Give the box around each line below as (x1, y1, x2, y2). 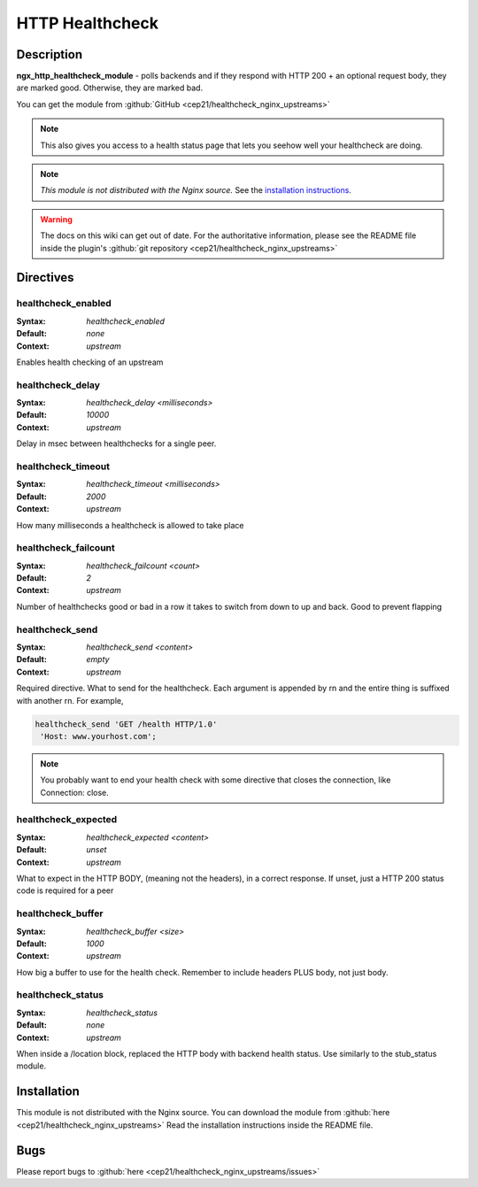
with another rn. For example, (16, 695, 124, 705)
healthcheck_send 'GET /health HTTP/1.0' (35, 719, 218, 729)
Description (16, 47, 83, 62)
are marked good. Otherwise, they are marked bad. (16, 82, 204, 93)
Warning (40, 213, 73, 225)
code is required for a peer (16, 885, 114, 896)
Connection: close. (40, 787, 110, 798)
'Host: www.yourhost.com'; (40, 731, 157, 741)
